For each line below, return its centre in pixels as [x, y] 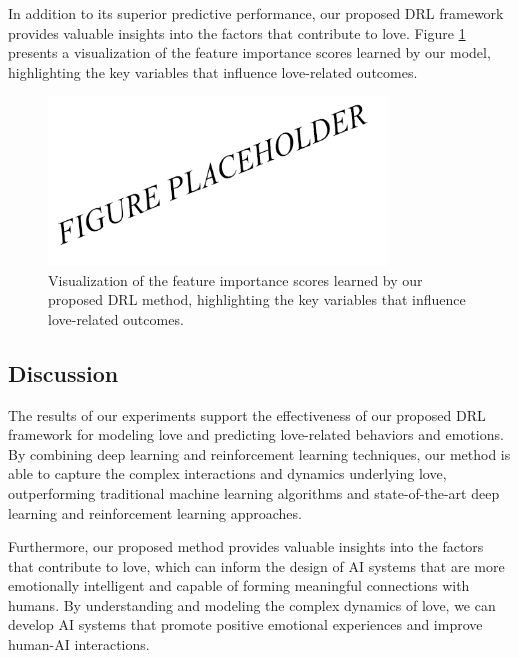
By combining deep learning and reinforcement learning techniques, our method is [259, 453]
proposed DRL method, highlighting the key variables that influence [257, 299]
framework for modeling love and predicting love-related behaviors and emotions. [256, 434]
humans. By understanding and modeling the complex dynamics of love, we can [252, 604]
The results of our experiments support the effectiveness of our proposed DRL [247, 414]
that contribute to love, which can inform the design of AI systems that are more [256, 565]
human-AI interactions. [79, 644]
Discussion [63, 372]
